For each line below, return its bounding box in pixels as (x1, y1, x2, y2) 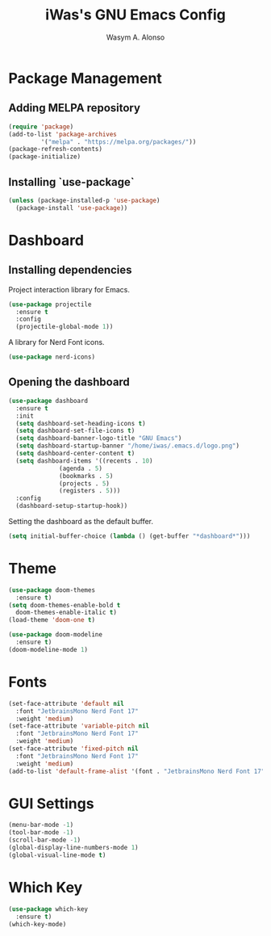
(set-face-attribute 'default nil (8, 699, 125, 707)
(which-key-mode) (8, 920, 67, 928)
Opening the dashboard (8, 376, 131, 389)
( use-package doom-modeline (8, 631, 103, 639)
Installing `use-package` (8, 175, 135, 189)
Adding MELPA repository (8, 101, 141, 115)
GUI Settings (8, 794, 94, 812)
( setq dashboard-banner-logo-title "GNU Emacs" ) (15, 434, 182, 443)
